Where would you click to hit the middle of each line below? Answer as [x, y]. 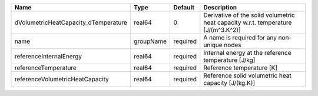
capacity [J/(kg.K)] [229, 83]
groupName [150, 41]
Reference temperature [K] [241, 68]
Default [184, 7]
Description [220, 7]
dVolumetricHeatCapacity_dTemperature [71, 22]
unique [213, 45]
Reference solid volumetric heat [247, 75]
